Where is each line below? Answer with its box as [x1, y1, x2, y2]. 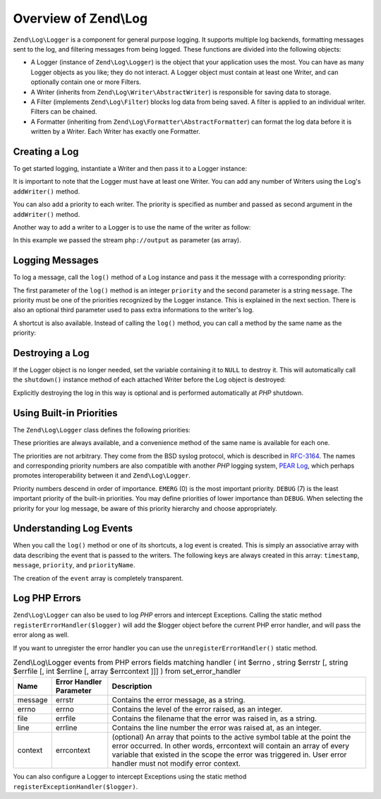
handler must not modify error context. [111, 759, 241, 769]
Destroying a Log [13, 347, 90, 359]
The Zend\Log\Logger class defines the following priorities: [13, 425, 190, 434]
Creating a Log [13, 146, 79, 158]
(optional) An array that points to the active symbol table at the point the [111, 732, 351, 742]
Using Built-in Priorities [13, 407, 118, 419]
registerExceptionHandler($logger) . [13, 782, 138, 791]
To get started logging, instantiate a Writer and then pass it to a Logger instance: [13, 164, 247, 172]
